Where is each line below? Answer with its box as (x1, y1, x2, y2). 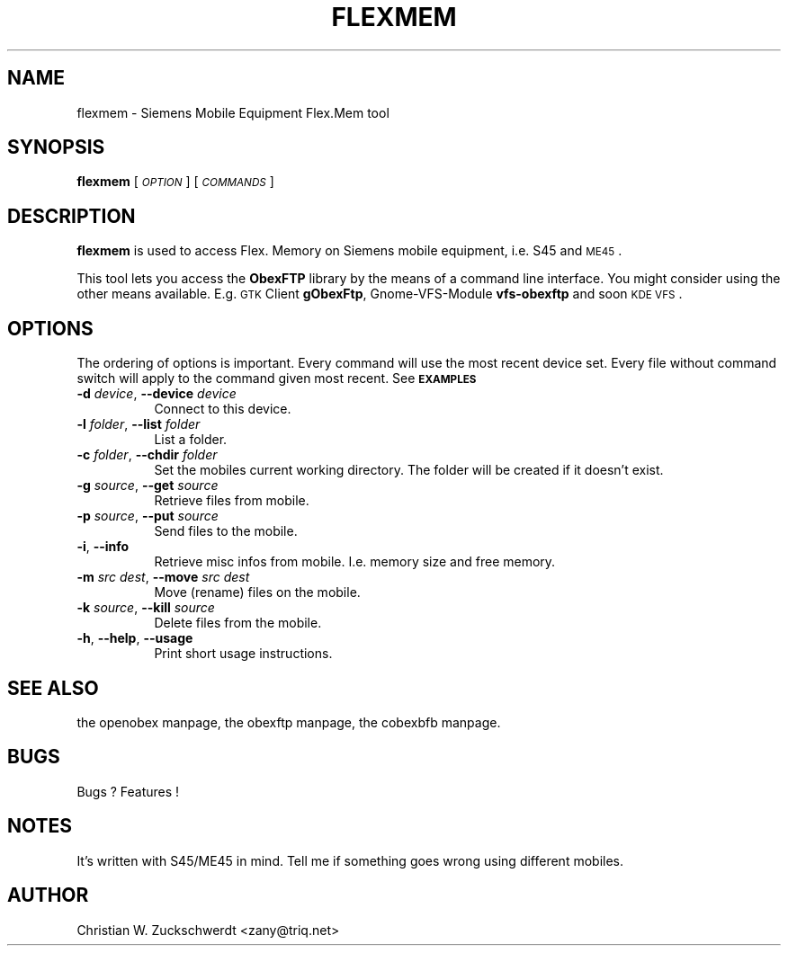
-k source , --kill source (76, 600, 215, 616)
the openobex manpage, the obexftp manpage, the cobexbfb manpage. (76, 714, 501, 730)
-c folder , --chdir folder (76, 447, 218, 463)
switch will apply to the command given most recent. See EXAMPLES (76, 370, 477, 387)
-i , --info (76, 539, 130, 555)
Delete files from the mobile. (154, 615, 322, 631)
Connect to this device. (154, 401, 291, 417)
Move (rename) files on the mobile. (154, 584, 361, 601)
